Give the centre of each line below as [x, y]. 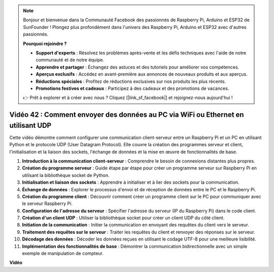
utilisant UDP [30, 125]
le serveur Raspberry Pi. [47, 203]
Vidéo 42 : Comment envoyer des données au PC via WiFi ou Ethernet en [127, 115]
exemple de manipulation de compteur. [63, 253]
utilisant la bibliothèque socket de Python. [66, 175]
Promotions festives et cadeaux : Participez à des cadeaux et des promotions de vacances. [132, 88]
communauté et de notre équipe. [70, 60]
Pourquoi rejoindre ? [45, 44]
